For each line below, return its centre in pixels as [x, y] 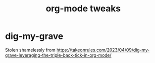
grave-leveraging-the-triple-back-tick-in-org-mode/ [58, 55]
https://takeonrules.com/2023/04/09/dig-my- [103, 50]
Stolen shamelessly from [30, 50]
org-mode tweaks [83, 9]
